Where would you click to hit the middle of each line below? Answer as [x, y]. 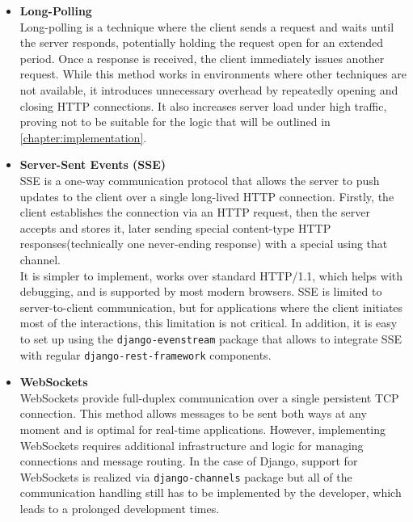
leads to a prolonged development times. [120, 508]
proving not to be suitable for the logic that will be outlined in [175, 122]
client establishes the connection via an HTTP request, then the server [195, 212]
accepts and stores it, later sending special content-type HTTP [175, 227]
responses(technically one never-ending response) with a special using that [204, 244]
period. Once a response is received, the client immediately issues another [202, 58]
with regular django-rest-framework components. [145, 354]
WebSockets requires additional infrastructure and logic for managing [192, 445]
